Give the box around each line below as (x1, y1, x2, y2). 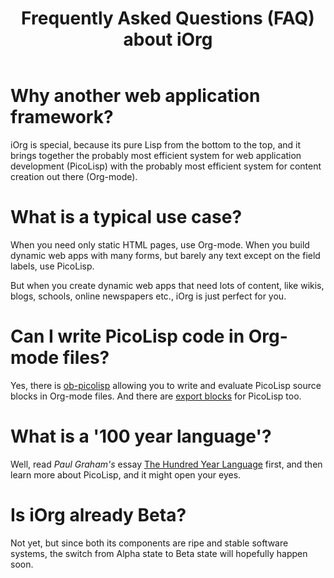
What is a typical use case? (10, 206, 243, 229)
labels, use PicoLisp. (10, 260, 95, 272)
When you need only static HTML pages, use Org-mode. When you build (10, 238, 310, 251)
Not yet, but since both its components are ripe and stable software (10, 537, 289, 549)
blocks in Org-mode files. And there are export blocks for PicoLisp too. (10, 390, 302, 402)
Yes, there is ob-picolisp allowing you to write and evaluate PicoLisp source (10, 379, 322, 391)
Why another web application (10, 85, 261, 107)
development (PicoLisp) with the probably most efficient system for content (10, 160, 322, 172)
